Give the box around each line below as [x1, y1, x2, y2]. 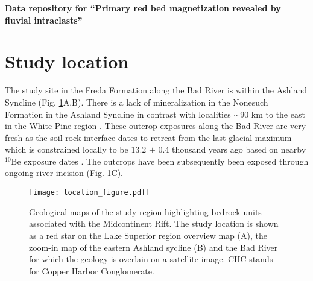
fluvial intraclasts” [5, 13, 83, 26]
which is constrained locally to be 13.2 [5, 143, 147, 156]
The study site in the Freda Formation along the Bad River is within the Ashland [5, 84, 307, 96]
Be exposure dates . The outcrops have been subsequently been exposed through [11, 154, 309, 167]
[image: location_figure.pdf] [29, 188, 150, 197]
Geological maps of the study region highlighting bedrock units [29, 205, 262, 218]
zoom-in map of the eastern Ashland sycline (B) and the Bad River [29, 241, 278, 253]
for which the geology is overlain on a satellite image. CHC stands [29, 253, 273, 265]
